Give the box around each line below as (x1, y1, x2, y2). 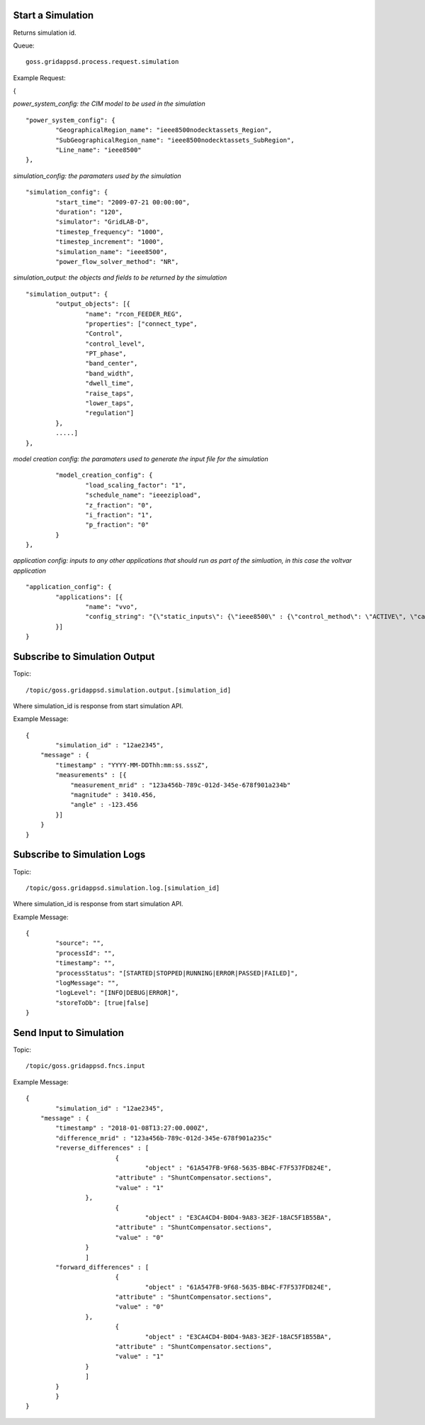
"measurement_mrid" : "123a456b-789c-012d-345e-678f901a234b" (70, 781, 291, 789)
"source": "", (55, 939, 105, 947)
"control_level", (85, 339, 145, 348)
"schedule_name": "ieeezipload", (85, 491, 202, 500)
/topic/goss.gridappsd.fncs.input (25, 1062, 145, 1070)
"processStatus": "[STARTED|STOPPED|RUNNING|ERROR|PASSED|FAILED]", (55, 969, 299, 977)
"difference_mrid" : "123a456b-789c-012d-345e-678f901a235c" (55, 1134, 273, 1142)
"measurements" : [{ (55, 771, 127, 779)
